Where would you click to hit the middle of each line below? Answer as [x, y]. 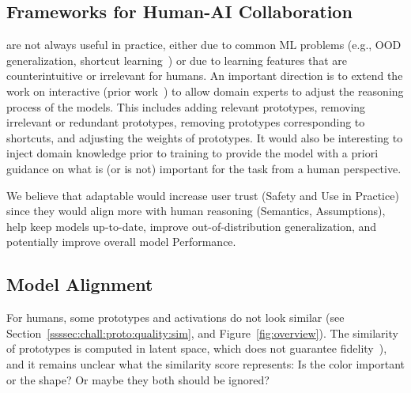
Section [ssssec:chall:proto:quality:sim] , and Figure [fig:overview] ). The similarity [202, 333]
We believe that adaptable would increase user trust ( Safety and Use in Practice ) [203, 195]
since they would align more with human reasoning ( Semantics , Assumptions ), [196, 211]
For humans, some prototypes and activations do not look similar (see [175, 317]
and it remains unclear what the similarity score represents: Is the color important [205, 363]
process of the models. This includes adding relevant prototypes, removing [186, 106]
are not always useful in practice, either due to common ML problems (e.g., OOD [204, 45]
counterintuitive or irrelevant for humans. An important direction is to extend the [205, 76]
